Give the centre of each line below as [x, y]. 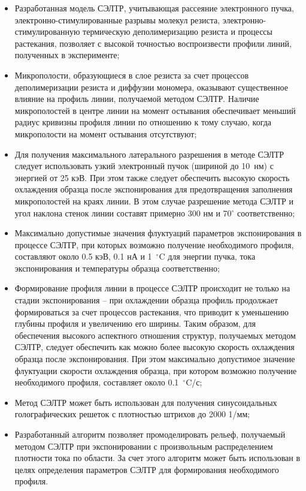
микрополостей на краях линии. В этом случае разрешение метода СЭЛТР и [154, 201]
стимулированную [47, 31]
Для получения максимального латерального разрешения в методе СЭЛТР [149, 154]
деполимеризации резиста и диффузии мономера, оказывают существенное [151, 87]
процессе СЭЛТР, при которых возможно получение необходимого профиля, [154, 244]
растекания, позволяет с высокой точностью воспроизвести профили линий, [153, 43]
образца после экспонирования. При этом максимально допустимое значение [155, 359]
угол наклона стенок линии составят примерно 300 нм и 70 [123, 213]
